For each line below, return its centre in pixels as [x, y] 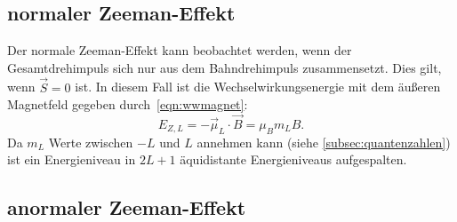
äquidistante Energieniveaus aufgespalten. [293, 159]
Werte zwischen [91, 142]
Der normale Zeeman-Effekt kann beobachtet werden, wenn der [180, 50]
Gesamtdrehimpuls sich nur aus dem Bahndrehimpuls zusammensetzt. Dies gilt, [224, 67]
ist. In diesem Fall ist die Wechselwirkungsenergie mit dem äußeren [258, 87]
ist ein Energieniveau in [72, 159]
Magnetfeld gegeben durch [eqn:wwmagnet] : [128, 104]
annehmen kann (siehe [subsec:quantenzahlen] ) [324, 142]
